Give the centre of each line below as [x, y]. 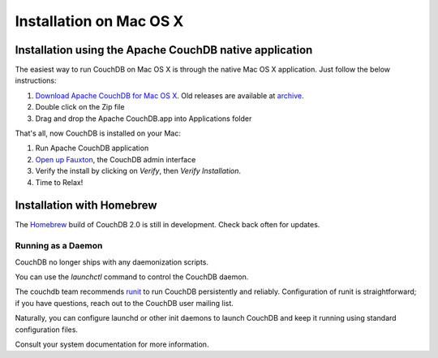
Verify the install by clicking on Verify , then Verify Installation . [138, 171]
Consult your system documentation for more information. [112, 344]
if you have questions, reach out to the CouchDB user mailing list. [125, 303]
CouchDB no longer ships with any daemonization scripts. [112, 262]
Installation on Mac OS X [99, 21]
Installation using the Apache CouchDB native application [164, 50]
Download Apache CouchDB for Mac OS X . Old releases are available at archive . [170, 95]
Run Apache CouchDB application [92, 148]
